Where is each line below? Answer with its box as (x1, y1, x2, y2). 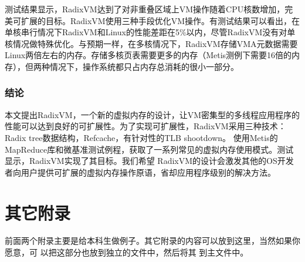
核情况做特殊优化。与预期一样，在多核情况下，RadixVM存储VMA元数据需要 (5, 37, 298, 49)
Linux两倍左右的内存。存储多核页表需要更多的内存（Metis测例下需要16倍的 (5, 49, 292, 61)
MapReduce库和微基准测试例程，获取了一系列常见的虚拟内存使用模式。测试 (5, 143, 294, 155)
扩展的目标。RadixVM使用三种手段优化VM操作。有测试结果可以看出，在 (21, 14, 300, 26)
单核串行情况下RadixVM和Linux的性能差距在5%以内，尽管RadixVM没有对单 (5, 26, 296, 38)
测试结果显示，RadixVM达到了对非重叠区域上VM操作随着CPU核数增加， (5, 3, 285, 15)
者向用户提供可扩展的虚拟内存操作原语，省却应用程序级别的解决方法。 (5, 166, 276, 178)
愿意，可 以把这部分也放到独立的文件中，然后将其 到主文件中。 (5, 246, 249, 258)
